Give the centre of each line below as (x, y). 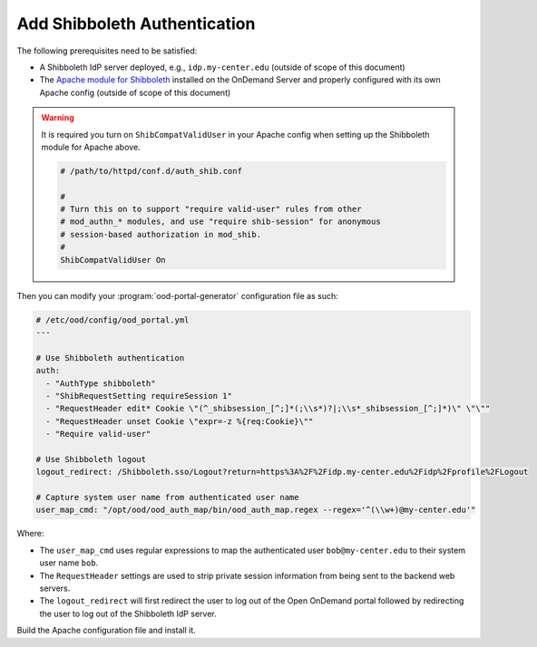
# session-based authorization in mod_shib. (161, 234)
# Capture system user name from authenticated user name (167, 497)
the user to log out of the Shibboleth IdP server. (128, 613)
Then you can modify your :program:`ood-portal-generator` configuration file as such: (178, 295)
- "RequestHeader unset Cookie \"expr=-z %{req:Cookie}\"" (180, 421)
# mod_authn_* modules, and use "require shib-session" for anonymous (220, 222)
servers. (55, 588)
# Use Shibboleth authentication (110, 357)
